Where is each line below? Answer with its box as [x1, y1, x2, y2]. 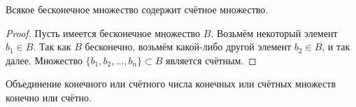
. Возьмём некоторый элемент [211, 25, 338, 40]
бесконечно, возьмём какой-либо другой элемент [85, 39, 292, 54]
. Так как [33, 39, 71, 54]
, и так [322, 39, 350, 54]
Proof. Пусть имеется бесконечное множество [6, 25, 201, 40]
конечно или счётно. [6, 90, 92, 104]
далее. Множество [6, 52, 83, 67]
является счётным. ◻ [166, 52, 257, 67]
